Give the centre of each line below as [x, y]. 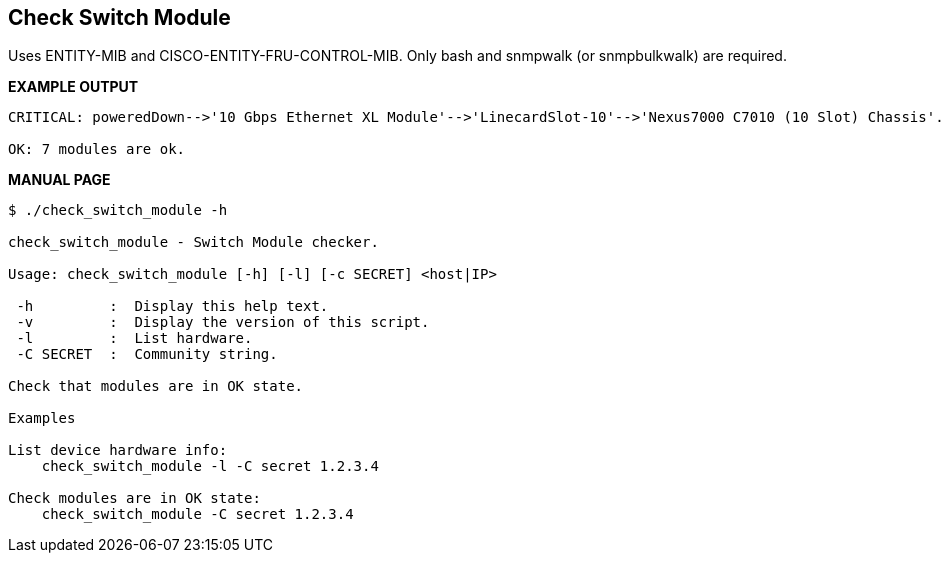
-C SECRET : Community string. [147, 354]
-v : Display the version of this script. [223, 322]
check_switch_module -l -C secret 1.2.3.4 [210, 466]
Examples [42, 418]
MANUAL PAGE [59, 180]
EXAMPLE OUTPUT [73, 87]
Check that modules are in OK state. [156, 386]
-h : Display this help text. [172, 306]
